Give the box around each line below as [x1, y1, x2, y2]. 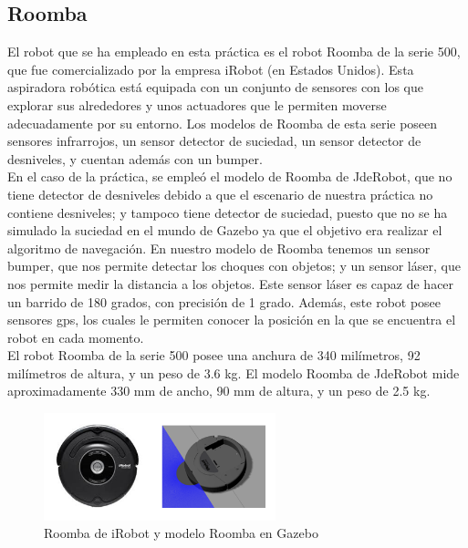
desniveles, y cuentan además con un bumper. [7, 149, 263, 168]
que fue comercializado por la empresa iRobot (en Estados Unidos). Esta [7, 59, 414, 78]
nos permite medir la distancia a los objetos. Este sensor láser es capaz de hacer [7, 274, 454, 293]
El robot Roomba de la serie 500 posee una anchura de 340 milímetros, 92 [7, 346, 421, 365]
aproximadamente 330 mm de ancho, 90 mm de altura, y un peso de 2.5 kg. [7, 381, 431, 400]
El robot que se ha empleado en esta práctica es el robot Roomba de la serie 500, [7, 42, 461, 61]
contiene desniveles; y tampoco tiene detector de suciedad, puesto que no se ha [7, 202, 448, 222]
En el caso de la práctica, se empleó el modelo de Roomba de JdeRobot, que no [7, 167, 452, 186]
